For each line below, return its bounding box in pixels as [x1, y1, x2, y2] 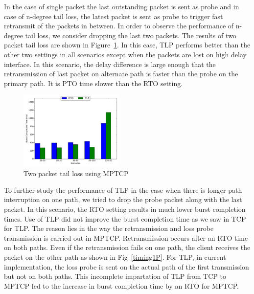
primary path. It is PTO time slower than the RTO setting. [4, 78, 183, 88]
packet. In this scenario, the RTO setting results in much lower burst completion [4, 204, 246, 214]
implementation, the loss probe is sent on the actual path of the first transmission [4, 261, 249, 271]
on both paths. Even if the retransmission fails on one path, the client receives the [4, 242, 251, 252]
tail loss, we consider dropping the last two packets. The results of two [25, 30, 236, 40]
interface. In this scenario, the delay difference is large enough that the [4, 59, 216, 69]
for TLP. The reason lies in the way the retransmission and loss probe [4, 223, 214, 233]
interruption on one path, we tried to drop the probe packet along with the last [4, 194, 242, 204]
